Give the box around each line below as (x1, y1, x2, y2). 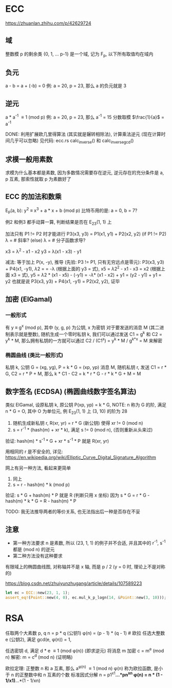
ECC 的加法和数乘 (5, 192, 62, 201)
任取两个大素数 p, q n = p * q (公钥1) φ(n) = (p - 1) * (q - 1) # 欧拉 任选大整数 (5, 630, 165, 636)
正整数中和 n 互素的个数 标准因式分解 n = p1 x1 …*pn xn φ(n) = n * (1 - (20, 671, 163, 678)
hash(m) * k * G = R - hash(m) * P (5, 498, 77, 504)
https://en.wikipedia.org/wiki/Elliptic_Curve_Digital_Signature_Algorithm (5, 455, 157, 461)
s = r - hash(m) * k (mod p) (12, 482, 70, 488)
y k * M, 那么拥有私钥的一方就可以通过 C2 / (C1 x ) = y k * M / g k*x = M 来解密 (5, 337, 163, 344)
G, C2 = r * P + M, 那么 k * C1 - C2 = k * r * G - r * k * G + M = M (5, 370, 141, 377)
